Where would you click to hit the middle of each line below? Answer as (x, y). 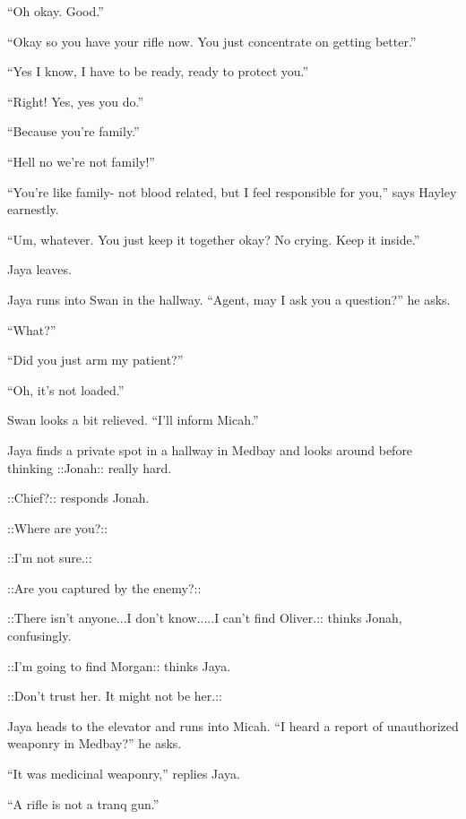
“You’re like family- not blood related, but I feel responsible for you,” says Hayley (232, 191)
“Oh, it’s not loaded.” (66, 389)
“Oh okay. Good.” (56, 11)
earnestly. (33, 209)
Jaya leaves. (39, 269)
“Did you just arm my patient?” (95, 360)
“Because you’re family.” (73, 131)
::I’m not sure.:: (50, 558)
